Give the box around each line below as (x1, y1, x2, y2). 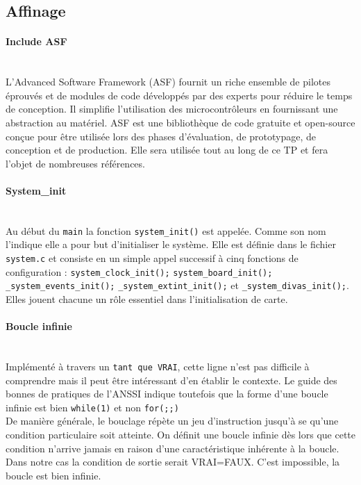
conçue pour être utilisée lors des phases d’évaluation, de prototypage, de (6, 129, 316, 143)
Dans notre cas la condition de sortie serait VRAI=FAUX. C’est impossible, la (6, 454, 340, 469)
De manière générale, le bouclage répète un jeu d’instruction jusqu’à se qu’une (6, 413, 339, 428)
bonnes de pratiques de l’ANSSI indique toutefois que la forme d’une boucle (6, 386, 328, 401)
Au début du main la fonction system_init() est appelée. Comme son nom (6, 223, 326, 238)
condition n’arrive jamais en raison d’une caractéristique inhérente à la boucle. (6, 441, 339, 455)
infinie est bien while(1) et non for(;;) (6, 400, 179, 414)
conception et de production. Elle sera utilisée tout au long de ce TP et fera (6, 142, 328, 157)
